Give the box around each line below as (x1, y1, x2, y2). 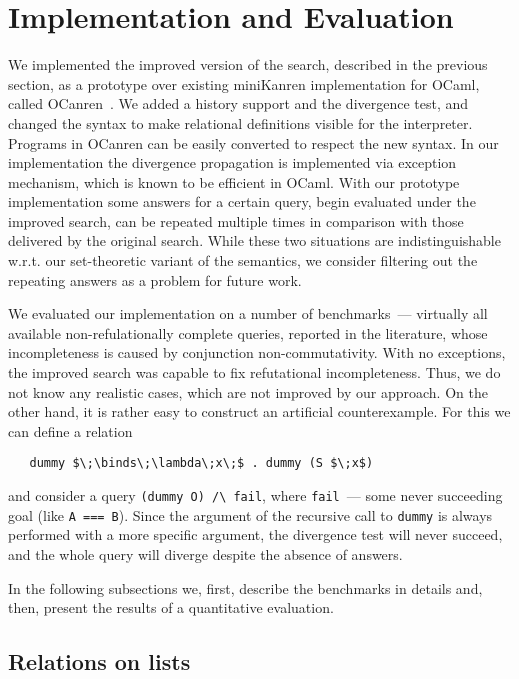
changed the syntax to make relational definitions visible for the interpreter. (8, 112, 473, 133)
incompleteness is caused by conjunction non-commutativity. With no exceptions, (8, 342, 506, 363)
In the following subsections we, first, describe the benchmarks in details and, (8, 577, 483, 598)
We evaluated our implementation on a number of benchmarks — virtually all (8, 303, 488, 324)
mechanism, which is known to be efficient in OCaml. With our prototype (8, 171, 460, 192)
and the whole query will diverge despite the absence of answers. (8, 543, 403, 564)
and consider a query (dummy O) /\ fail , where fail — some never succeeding (8, 485, 503, 506)
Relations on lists (8, 646, 191, 677)
